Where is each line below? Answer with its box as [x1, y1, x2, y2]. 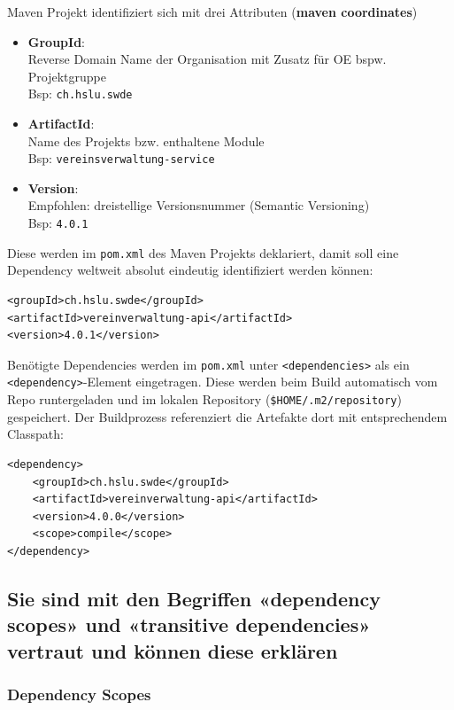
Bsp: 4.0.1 [27, 214, 88, 232]
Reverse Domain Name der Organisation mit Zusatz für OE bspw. [27, 50, 387, 68]
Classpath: [7, 425, 64, 443]
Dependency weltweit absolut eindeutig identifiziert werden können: [7, 261, 373, 279]
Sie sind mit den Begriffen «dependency [7, 584, 381, 612]
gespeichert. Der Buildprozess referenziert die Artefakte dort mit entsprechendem [7, 407, 448, 425]
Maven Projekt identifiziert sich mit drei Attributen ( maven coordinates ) [7, 3, 418, 20]
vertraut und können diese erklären [7, 636, 338, 664]
